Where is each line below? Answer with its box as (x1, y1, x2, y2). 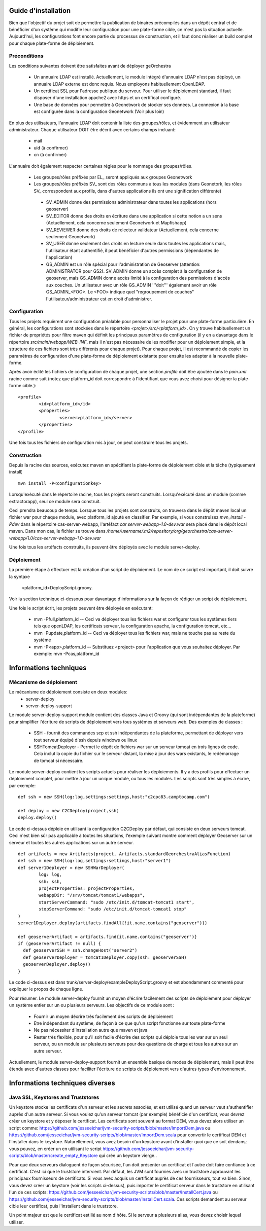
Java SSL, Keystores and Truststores (9, 1094, 100, 1101)
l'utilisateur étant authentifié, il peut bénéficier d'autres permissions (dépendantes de (46, 247, 219, 253)
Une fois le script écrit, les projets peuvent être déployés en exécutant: (9, 605, 153, 611)
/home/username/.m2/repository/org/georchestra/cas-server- (106, 528, 233, 534)
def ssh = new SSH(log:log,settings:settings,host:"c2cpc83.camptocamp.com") (18, 794, 210, 800)
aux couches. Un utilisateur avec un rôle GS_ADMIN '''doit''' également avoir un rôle (46, 282, 217, 288)
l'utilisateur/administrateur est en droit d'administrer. (46, 296, 153, 302)
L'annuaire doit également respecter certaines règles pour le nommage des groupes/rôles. (9, 163, 193, 169)
